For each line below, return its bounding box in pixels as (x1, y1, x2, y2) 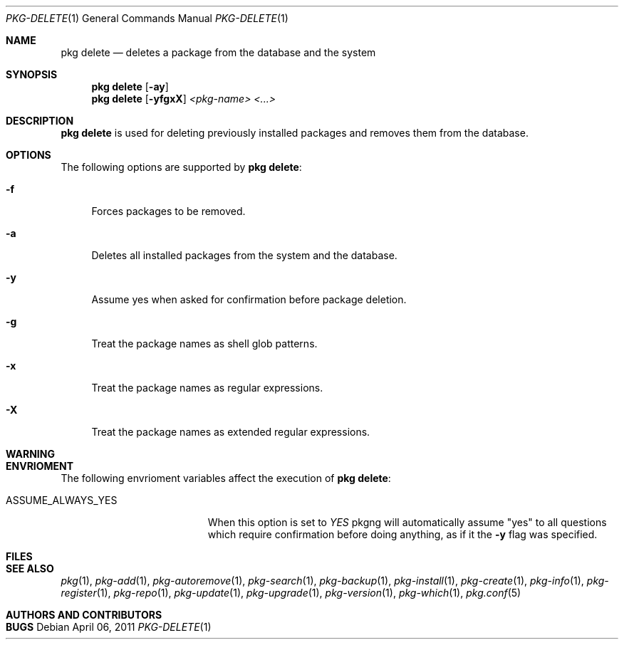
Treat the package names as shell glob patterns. (91, 337, 318, 350)
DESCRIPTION (6, 115, 74, 127)
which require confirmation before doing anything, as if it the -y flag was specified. (207, 528, 598, 540)
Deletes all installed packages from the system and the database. (91, 249, 397, 261)
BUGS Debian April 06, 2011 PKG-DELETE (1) (6, 621, 212, 633)
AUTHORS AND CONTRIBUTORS (6, 609, 162, 621)
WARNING (6, 448, 55, 460)
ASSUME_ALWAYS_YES (6, 494, 118, 506)
